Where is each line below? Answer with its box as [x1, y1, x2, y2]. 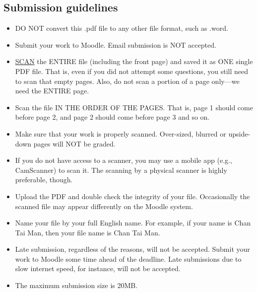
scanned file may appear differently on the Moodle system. [15, 201, 193, 211]
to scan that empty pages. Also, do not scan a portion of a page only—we [15, 75, 240, 86]
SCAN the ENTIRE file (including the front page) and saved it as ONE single [15, 56, 253, 67]
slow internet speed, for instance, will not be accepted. [15, 263, 181, 274]
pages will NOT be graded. [33, 138, 116, 148]
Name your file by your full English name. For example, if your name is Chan [15, 218, 251, 228]
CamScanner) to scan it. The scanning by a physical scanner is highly [15, 164, 227, 175]
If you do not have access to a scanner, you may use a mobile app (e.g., [15, 155, 232, 165]
